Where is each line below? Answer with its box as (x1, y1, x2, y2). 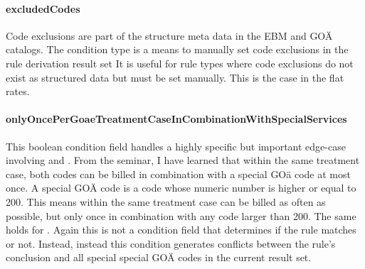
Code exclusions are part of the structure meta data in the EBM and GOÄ (6, 28, 333, 43)
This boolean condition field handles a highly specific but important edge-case (6, 138, 346, 153)
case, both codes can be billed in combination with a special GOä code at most (6, 166, 351, 181)
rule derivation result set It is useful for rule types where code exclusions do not (6, 55, 354, 70)
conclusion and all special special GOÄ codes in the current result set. (6, 250, 312, 265)
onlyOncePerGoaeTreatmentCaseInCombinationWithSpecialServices (6, 111, 347, 126)
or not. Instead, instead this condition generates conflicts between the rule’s (6, 236, 336, 251)
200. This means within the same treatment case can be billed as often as (6, 194, 326, 209)
